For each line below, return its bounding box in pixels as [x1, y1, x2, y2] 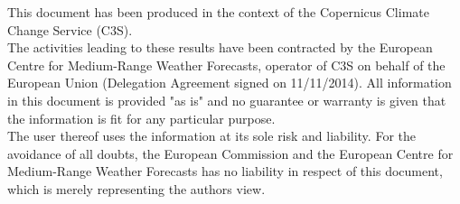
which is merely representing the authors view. [7, 179, 266, 198]
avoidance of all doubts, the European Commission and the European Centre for [7, 144, 454, 162]
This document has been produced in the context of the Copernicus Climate [7, 3, 429, 21]
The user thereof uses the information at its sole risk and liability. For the [7, 126, 416, 145]
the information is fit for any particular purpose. [7, 108, 276, 127]
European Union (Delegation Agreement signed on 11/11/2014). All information [7, 73, 452, 92]
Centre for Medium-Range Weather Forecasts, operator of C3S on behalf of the [7, 55, 446, 74]
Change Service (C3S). [7, 20, 133, 39]
